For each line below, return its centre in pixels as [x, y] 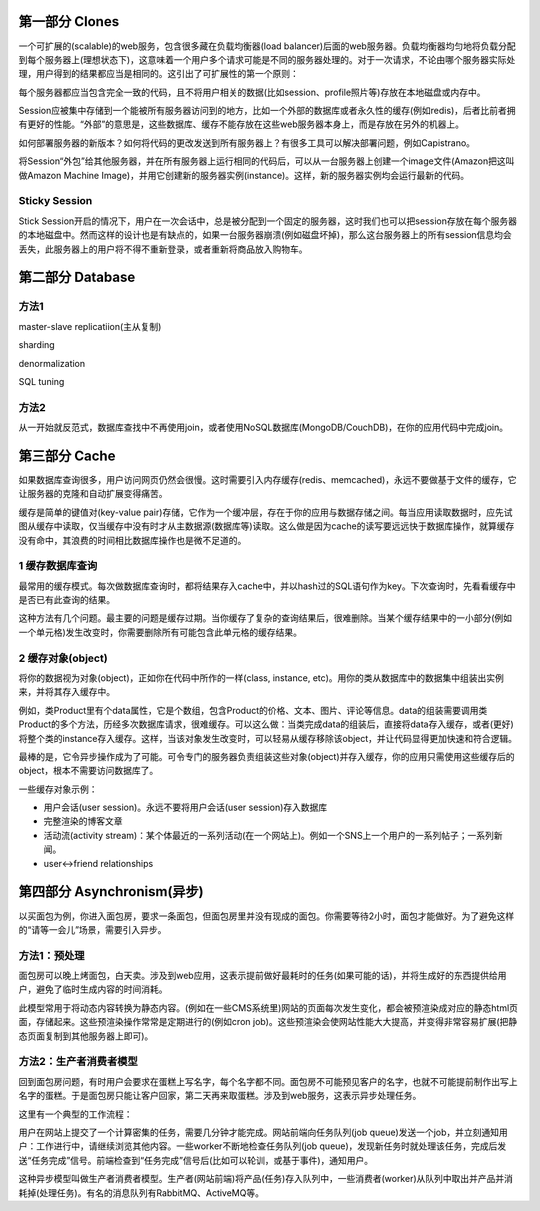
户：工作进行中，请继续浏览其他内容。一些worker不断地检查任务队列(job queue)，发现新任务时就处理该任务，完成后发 [262, 1146]
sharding [36, 345]
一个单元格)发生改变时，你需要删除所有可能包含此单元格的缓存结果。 [160, 632]
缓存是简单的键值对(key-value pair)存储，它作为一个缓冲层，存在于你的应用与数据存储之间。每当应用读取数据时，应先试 [265, 512]
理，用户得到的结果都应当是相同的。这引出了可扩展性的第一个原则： [158, 74]
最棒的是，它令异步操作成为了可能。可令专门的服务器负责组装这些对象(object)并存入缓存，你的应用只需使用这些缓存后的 [266, 756]
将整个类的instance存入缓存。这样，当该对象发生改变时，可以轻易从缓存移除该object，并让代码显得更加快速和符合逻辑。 [268, 738]
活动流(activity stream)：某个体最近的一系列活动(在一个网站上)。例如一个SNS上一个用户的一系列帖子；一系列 [269, 835]
